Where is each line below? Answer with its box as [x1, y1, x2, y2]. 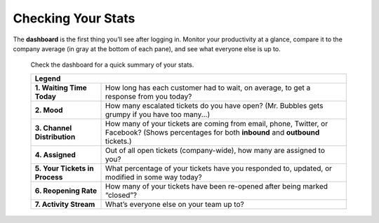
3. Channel [34, 123, 72, 133]
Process [34, 172, 63, 182]
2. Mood [34, 105, 63, 115]
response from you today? [105, 91, 192, 101]
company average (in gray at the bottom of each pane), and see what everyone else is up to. [13, 44, 281, 53]
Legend [34, 74, 61, 83]
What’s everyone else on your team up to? [105, 199, 245, 209]
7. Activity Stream [34, 199, 95, 209]
